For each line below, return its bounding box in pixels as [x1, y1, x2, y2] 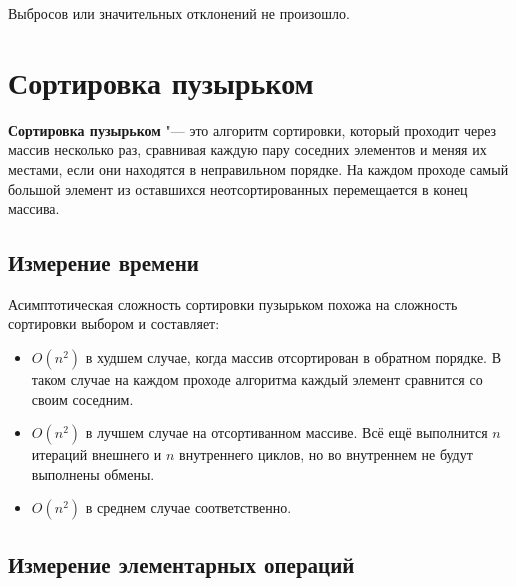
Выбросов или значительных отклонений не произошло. [8, 3, 350, 23]
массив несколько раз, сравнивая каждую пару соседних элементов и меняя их [8, 139, 487, 160]
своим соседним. [31, 388, 134, 409]
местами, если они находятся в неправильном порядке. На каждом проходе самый [8, 158, 509, 179]
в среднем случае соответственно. [85, 497, 292, 518]
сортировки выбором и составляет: [8, 313, 220, 334]
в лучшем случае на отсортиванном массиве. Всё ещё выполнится [85, 422, 488, 443]
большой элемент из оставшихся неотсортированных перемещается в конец [8, 178, 468, 199]
